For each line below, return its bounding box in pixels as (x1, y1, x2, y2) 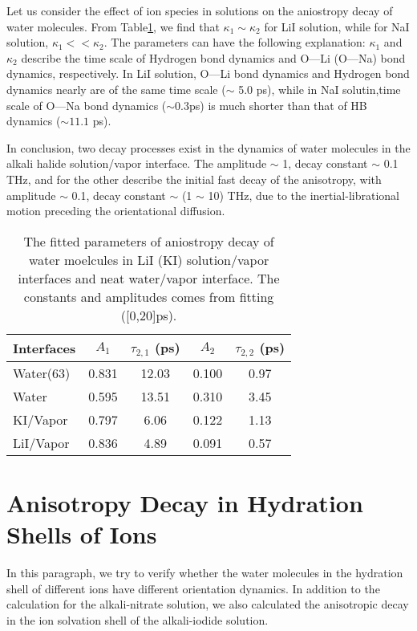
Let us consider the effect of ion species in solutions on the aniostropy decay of (6, 2, 393, 18)
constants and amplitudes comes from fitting (23, 287, 274, 306)
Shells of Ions (6, 518, 157, 551)
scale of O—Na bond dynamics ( (6, 96, 167, 113)
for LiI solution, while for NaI (264, 18, 410, 35)
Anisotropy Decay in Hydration (6, 486, 363, 519)
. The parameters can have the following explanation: (103, 34, 366, 51)
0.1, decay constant (71, 186, 166, 203)
